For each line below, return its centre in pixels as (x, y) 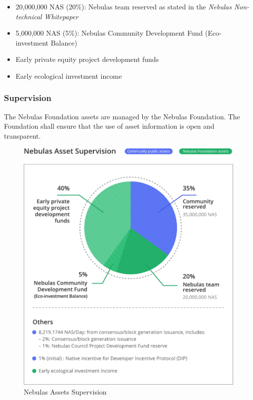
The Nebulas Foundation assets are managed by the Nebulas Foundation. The (122, 116)
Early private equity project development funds (87, 59)
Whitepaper (61, 16)
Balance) (64, 42)
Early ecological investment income (69, 75)
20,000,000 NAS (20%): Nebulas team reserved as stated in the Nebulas (124, 6)
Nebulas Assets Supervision (65, 391)
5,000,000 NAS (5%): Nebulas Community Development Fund (109, 33)
